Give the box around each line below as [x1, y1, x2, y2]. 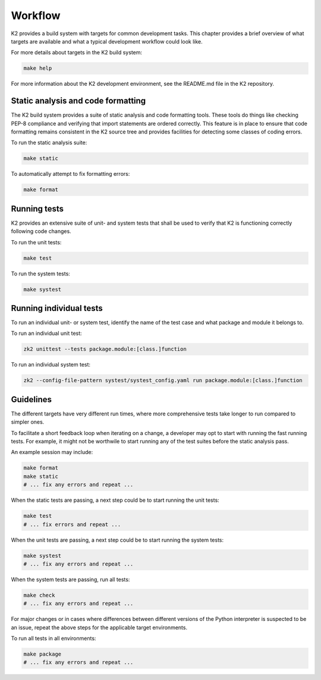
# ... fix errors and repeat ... [23, 521, 121, 527]
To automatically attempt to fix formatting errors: [11, 170, 130, 178]
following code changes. [11, 228, 71, 235]
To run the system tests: [11, 270, 71, 277]
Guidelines [11, 394, 52, 405]
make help [23, 65, 52, 72]
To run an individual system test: [11, 361, 91, 368]
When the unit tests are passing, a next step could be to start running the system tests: [11, 536, 224, 544]
